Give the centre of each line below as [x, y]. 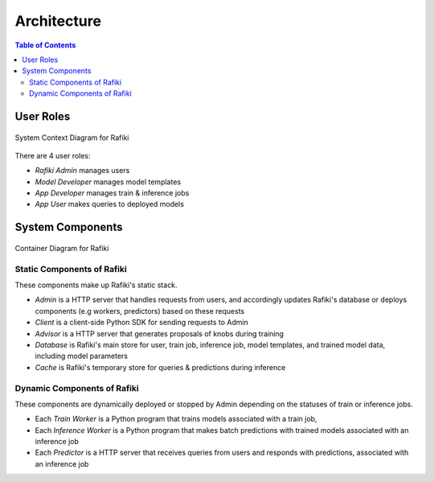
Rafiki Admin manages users [82, 171]
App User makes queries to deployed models [110, 204]
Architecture [58, 21]
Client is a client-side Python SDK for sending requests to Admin [141, 323]
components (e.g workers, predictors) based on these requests [140, 311]
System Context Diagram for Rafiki [72, 138]
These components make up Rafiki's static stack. [96, 285]
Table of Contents [45, 45]
